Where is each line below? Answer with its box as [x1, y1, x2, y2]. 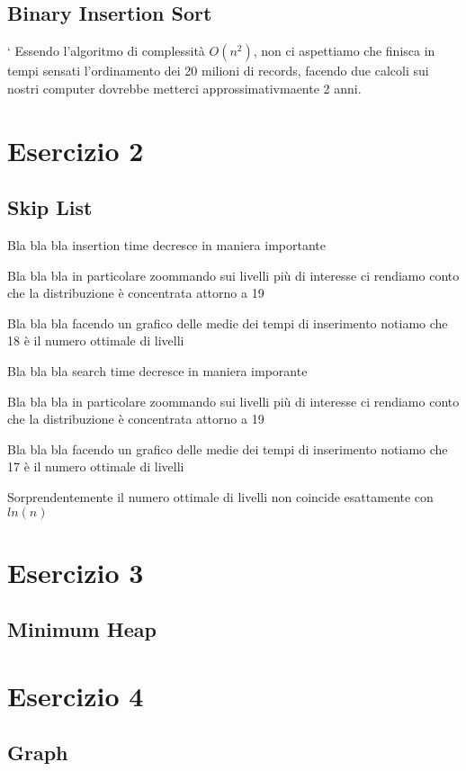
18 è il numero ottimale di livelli [7, 331, 184, 350]
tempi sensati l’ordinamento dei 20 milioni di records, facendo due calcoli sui [7, 61, 429, 80]
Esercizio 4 [7, 677, 144, 713]
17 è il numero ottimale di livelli [7, 457, 184, 476]
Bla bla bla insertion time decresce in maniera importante [7, 235, 326, 254]
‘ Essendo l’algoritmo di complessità [7, 41, 205, 60]
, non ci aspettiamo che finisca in [253, 41, 435, 60]
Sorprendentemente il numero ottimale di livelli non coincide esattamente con [7, 487, 434, 506]
